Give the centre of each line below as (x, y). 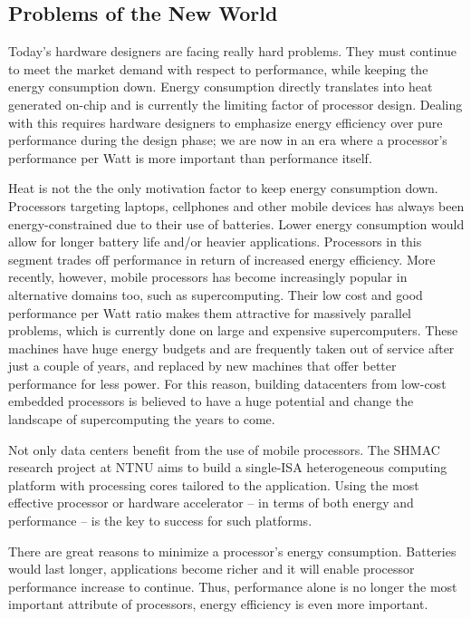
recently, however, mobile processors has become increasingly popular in (208, 277)
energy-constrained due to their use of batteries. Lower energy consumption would (236, 223)
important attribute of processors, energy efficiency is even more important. (218, 604)
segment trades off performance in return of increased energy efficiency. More (222, 259)
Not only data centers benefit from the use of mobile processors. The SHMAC (224, 449)
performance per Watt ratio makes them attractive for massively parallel (210, 312)
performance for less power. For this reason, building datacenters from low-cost (227, 383)
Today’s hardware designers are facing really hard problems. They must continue (232, 51)
